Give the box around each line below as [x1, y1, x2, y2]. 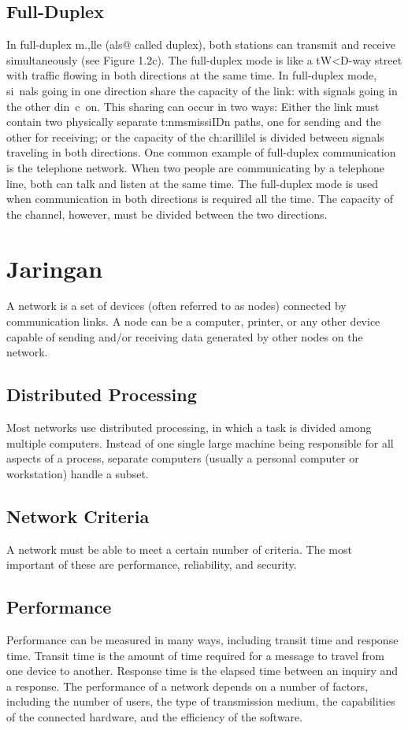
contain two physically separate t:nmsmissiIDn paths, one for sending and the [6, 113, 381, 130]
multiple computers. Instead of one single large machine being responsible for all [6, 434, 394, 451]
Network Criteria [6, 503, 150, 528]
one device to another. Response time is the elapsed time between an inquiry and [6, 662, 399, 679]
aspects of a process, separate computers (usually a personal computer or [6, 450, 359, 466]
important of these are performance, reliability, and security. [6, 556, 297, 573]
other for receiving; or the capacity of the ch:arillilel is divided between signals [6, 128, 384, 145]
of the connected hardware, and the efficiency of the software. [6, 708, 303, 724]
